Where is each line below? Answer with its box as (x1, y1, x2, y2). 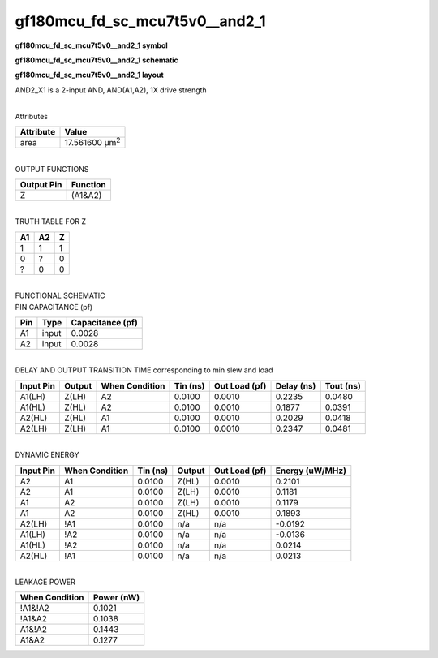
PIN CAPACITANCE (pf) (15, 302, 93, 312)
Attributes (15, 111, 49, 121)
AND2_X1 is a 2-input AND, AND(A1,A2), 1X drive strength (15, 85, 207, 95)
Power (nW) (93, 592, 140, 604)
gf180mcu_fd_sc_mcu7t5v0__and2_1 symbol (15, 41, 168, 50)
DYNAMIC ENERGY (15, 450, 79, 460)
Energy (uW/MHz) (275, 465, 346, 476)
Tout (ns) (324, 380, 361, 391)
